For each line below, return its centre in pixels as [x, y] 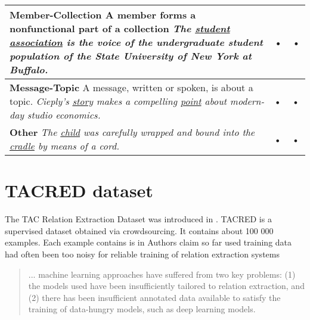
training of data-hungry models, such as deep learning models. [142, 309]
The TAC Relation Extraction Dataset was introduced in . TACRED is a [138, 219]
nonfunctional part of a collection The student [120, 28]
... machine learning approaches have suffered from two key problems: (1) [162, 274]
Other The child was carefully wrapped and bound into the [132, 132]
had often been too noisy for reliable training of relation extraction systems [142, 254]
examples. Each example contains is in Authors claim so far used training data [148, 242]
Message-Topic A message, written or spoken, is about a [131, 87]
